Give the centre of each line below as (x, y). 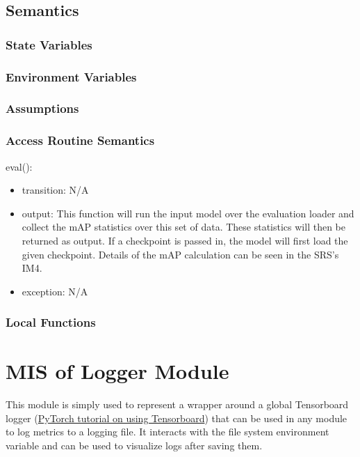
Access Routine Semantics (80, 140)
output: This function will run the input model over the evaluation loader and (188, 213)
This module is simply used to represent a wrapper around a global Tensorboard (177, 404)
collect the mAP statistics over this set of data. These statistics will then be (183, 227)
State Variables (49, 44)
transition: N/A (55, 190)
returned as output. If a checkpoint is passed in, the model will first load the (185, 240)
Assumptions (42, 108)
